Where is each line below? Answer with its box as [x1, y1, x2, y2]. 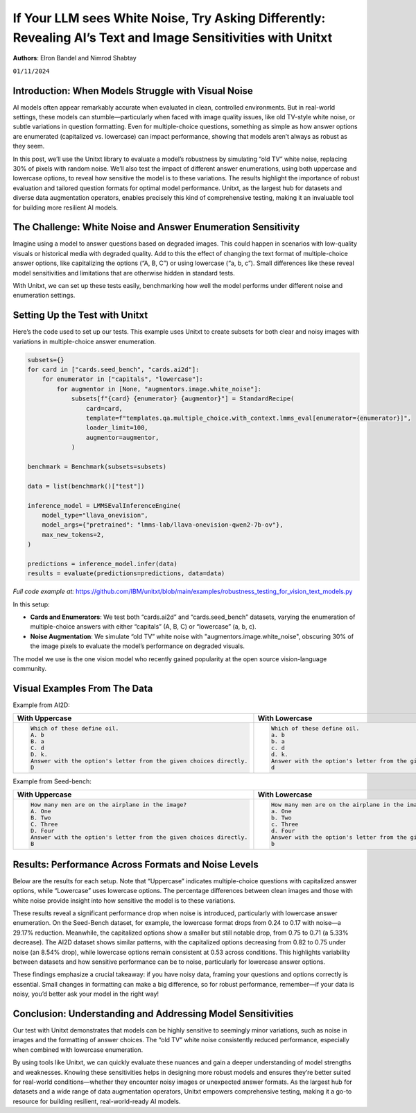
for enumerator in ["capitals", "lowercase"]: [42, 375, 204, 383]
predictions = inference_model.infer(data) [27, 559, 178, 568]
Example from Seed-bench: [12, 777, 92, 785]
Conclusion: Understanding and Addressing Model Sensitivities [12, 1008, 294, 1019]
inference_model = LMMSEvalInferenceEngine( [27, 502, 182, 509]
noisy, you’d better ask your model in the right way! [12, 989, 159, 999]
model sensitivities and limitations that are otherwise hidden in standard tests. [12, 269, 235, 277]
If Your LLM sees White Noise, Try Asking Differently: [12, 10, 326, 26]
